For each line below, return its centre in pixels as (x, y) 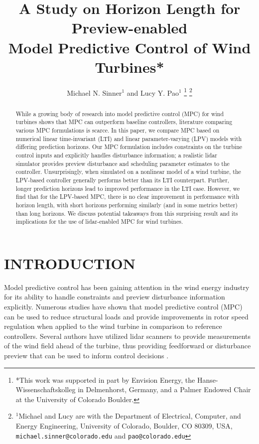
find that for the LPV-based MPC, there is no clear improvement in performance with (128, 197)
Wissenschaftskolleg (46, 389)
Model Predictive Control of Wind (129, 47)
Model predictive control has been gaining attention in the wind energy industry (127, 287)
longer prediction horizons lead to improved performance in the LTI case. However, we (128, 188)
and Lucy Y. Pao (153, 92)
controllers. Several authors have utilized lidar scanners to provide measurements (128, 336)
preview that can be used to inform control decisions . (86, 356)
